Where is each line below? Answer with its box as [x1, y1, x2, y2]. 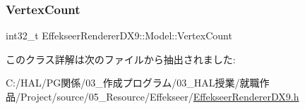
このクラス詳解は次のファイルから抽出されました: [6, 51, 236, 66]
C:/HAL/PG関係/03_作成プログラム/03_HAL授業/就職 [6, 75, 260, 90]
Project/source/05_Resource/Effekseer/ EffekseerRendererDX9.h [20, 89, 299, 103]
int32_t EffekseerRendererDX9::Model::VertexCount [6, 28, 232, 43]
